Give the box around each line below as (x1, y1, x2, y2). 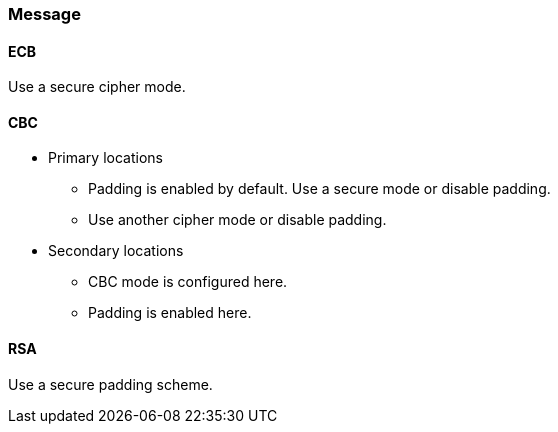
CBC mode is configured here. (88, 273, 288, 291)
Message (8, 4, 81, 24)
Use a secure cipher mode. (8, 78, 186, 96)
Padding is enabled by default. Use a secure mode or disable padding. (88, 180, 551, 198)
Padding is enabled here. (88, 304, 252, 322)
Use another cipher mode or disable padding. (88, 211, 387, 229)
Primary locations (48, 149, 163, 167)
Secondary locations (48, 242, 184, 260)
